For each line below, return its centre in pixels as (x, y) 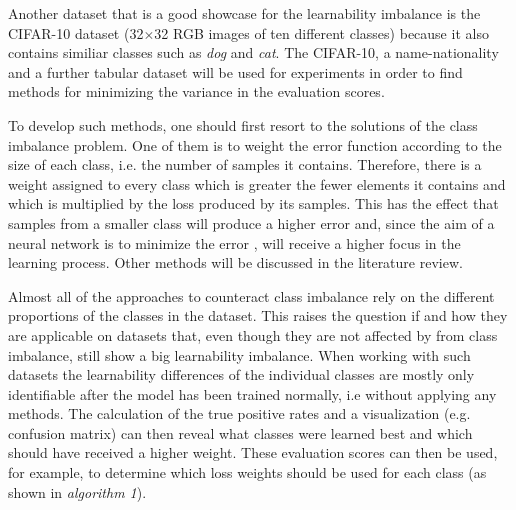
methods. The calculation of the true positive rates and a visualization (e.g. (239, 413)
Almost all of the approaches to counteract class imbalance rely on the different (251, 295)
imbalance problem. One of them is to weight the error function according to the (255, 144)
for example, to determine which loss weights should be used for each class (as (247, 472)
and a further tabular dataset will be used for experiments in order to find (235, 71)
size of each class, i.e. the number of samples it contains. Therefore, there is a (245, 164)
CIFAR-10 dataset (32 (76, 32)
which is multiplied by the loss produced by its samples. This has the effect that (253, 203)
